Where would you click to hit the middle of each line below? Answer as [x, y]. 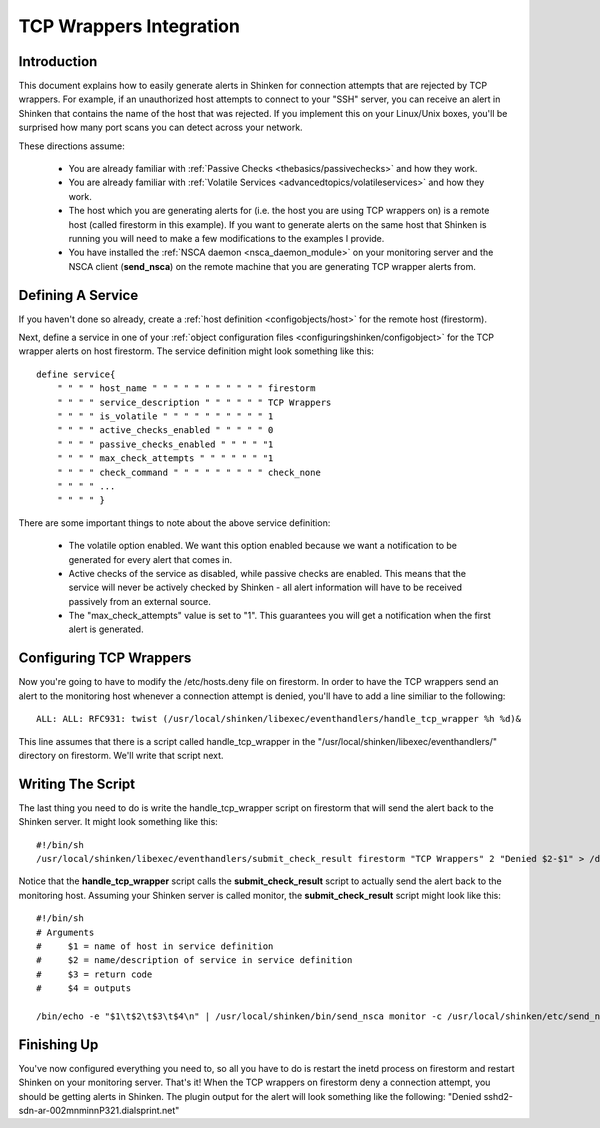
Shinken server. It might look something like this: [118, 822]
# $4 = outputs [84, 988]
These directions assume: [71, 146]
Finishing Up [58, 1044]
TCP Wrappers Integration [129, 26]
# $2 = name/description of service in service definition [194, 960]
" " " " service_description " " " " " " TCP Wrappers [194, 402]
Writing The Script [77, 783]
